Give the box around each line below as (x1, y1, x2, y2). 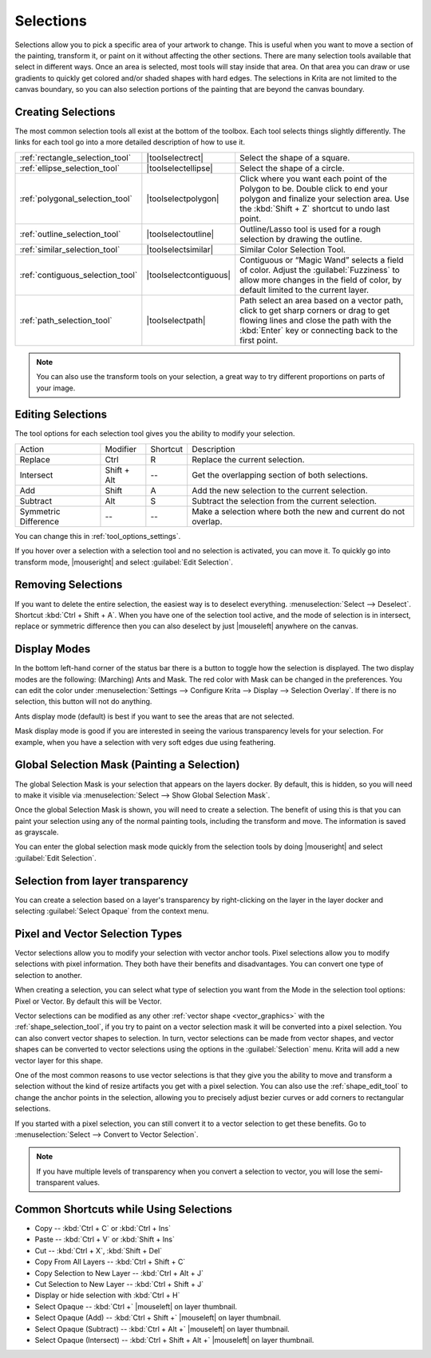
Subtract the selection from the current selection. (192, 495, 377, 506)
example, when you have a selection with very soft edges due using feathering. (14, 737, 276, 746)
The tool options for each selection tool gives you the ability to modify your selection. (14, 429, 295, 438)
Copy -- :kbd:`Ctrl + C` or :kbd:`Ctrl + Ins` (34, 1223, 172, 1233)
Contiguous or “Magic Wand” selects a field (239, 254, 404, 265)
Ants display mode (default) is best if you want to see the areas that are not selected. (14, 711, 295, 721)
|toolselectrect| (146, 152, 204, 163)
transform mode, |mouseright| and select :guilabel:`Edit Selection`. (14, 557, 233, 567)
